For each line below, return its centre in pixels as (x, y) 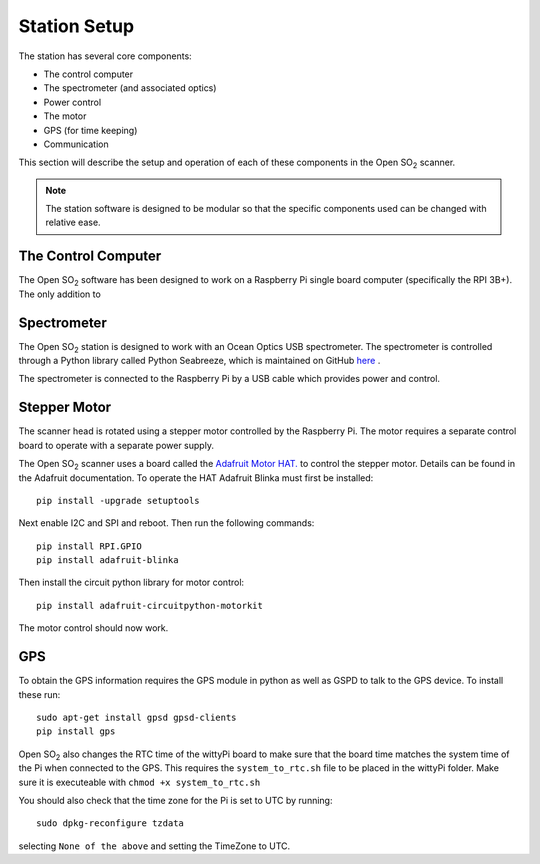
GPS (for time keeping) (90, 130)
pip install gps (76, 731)
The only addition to (60, 294)
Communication (76, 144)
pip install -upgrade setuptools (118, 500)
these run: (39, 694)
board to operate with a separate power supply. (116, 445)
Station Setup (76, 26)
